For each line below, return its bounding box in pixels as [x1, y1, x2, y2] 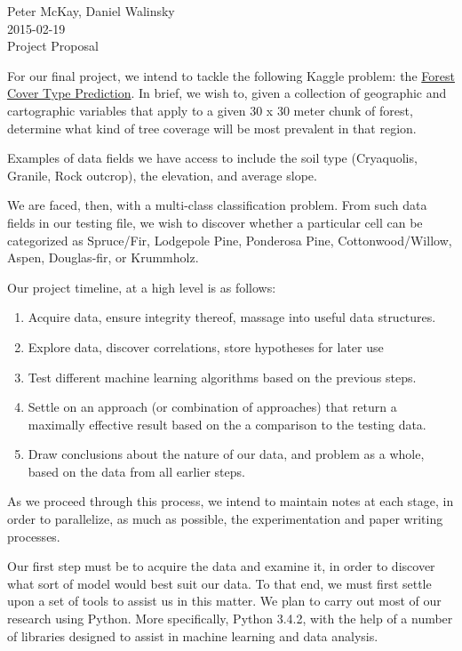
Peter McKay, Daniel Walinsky [7, 2, 175, 20]
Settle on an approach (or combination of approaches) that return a [28, 398, 397, 416]
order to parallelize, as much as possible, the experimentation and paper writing [7, 510, 443, 528]
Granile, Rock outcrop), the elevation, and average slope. [7, 165, 317, 184]
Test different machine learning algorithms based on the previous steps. [28, 367, 417, 386]
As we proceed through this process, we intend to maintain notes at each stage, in [7, 492, 454, 510]
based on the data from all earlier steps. [28, 462, 245, 480]
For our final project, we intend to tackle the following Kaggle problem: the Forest [7, 66, 455, 84]
